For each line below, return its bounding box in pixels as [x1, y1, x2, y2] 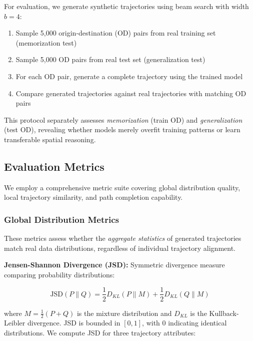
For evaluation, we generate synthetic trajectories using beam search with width [4, 1, 249, 11]
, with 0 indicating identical [142, 317, 227, 328]
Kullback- [209, 307, 239, 318]
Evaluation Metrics [4, 158, 104, 174]
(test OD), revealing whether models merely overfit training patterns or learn [4, 124, 240, 135]
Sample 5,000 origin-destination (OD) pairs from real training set [15, 28, 216, 38]
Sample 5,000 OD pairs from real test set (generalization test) [15, 54, 205, 65]
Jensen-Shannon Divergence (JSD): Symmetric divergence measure [4, 259, 225, 270]
